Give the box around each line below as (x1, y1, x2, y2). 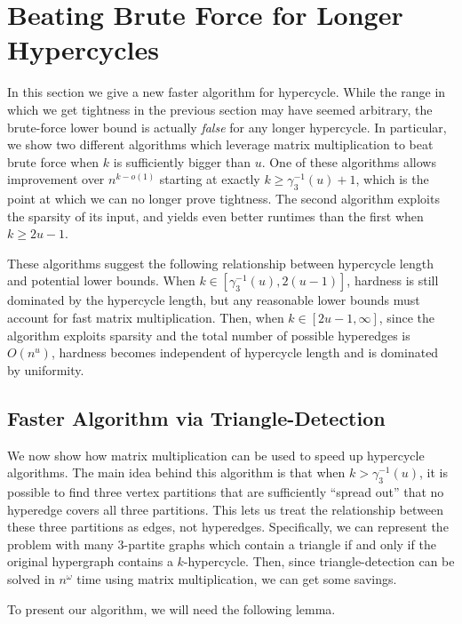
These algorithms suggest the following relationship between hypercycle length (7, 253, 434, 272)
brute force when (7, 152, 100, 171)
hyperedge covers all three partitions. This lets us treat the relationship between (7, 500, 444, 518)
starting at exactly (159, 170, 260, 188)
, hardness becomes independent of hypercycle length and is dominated (51, 343, 439, 362)
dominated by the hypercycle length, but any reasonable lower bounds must (7, 291, 420, 309)
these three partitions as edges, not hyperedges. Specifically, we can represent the (7, 517, 449, 536)
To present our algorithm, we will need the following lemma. (7, 599, 336, 618)
